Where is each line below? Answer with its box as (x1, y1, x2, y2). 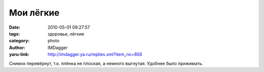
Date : (9, 24, 21, 30)
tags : (9, 31, 20, 36)
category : (9, 38, 30, 44)
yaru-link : (9, 52, 29, 57)
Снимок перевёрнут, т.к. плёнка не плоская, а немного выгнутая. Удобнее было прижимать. (9, 60, 203, 66)
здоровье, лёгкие (47, 31, 85, 36)
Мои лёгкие (9, 7, 60, 18)
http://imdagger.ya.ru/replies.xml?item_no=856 (47, 52, 143, 57)
